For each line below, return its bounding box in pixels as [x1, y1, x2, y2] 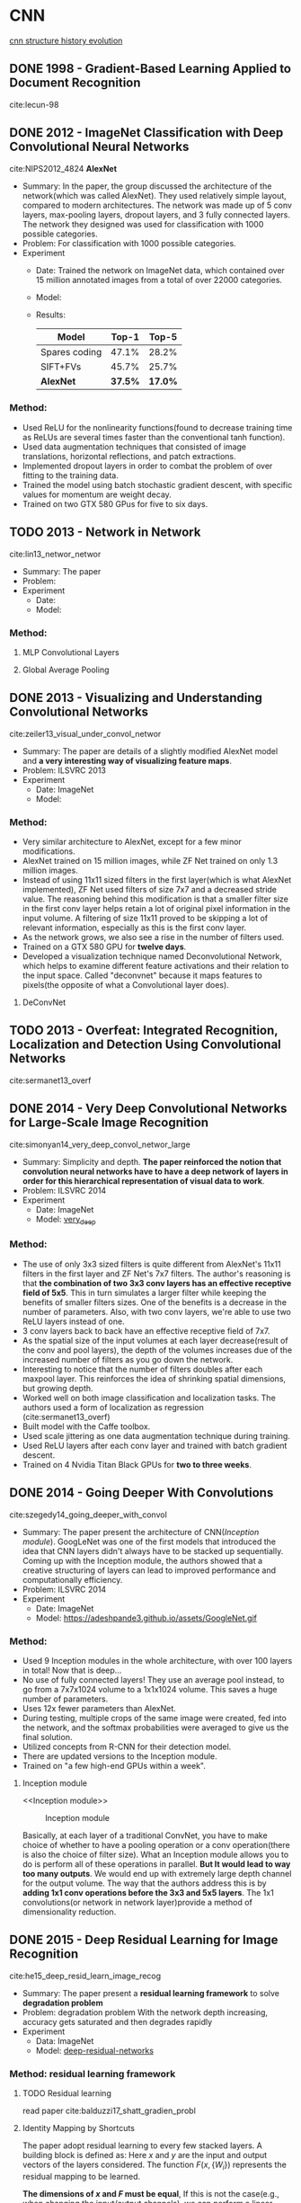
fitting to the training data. [22, 469, 119, 481]
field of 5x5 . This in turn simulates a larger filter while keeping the [22, 1287, 267, 1298]
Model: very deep [35, 1213, 96, 1227]
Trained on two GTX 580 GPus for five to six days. [22, 498, 208, 509]
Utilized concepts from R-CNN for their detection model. [22, 1741, 232, 1752]
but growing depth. [22, 1382, 93, 1393]
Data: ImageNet [35, 2035, 94, 2046]
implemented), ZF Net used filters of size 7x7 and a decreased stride [22, 884, 277, 895]
